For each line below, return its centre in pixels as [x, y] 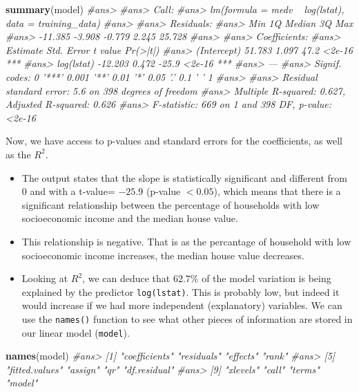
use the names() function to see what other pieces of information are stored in [187, 318]
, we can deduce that [126, 278]
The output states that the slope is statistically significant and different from [184, 177]
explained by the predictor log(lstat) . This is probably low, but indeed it [181, 291]
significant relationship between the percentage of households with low [171, 204]
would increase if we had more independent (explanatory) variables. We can [182, 305]
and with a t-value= [72, 191]
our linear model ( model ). [76, 332]
